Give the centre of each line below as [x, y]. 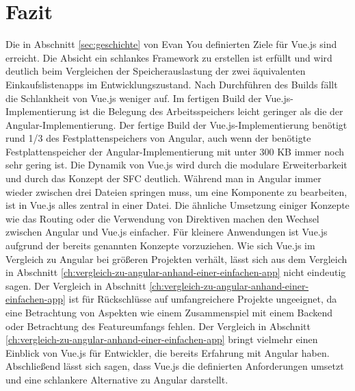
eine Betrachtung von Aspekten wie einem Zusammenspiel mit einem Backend [169, 312]
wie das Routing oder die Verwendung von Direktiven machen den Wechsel [162, 218]
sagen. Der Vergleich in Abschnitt [76, 285]
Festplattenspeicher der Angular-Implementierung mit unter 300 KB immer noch [175, 151]
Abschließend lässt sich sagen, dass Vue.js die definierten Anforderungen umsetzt [175, 366]
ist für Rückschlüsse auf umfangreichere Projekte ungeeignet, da [203, 299]
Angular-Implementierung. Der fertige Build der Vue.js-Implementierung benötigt [176, 124]
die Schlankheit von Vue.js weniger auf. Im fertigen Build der [134, 98]
